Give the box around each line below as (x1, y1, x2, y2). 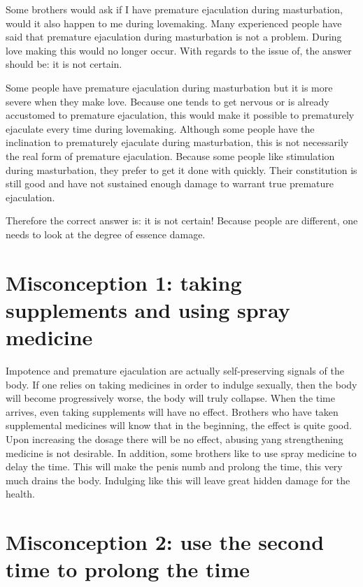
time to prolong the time (6, 555, 250, 584)
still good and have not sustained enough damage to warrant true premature (6, 176, 334, 191)
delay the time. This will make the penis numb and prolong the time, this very (6, 459, 343, 474)
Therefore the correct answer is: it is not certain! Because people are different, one (6, 213, 358, 228)
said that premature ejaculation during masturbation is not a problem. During (6, 29, 342, 44)
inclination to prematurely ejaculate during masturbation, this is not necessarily (6, 135, 349, 150)
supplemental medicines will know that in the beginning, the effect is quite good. (6, 418, 352, 433)
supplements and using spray (6, 295, 290, 324)
